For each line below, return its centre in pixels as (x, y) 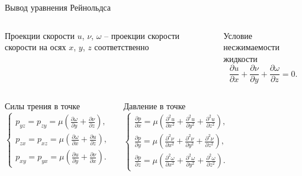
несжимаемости (251, 47)
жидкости (240, 58)
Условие (238, 35)
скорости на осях (36, 47)
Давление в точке (155, 106)
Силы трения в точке (43, 106)
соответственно (122, 47)
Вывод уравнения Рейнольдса (58, 7)
